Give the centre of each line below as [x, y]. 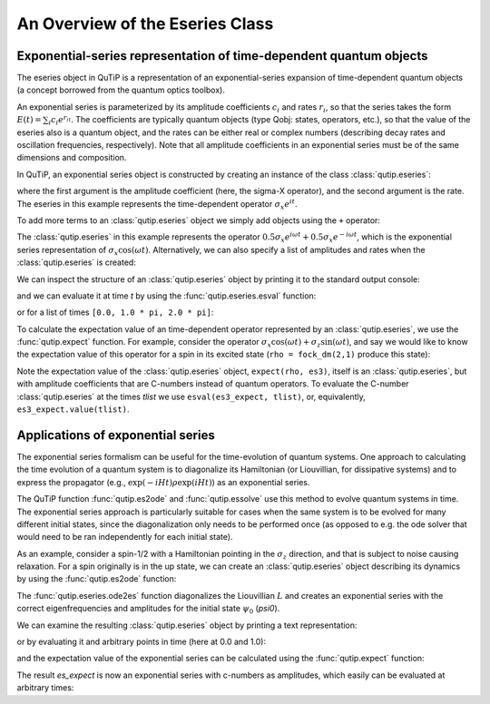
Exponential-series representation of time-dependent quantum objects [222, 56]
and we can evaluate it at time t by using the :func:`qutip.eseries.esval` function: [167, 296]
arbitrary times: [45, 688]
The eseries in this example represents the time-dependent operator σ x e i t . [157, 204]
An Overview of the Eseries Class [145, 24]
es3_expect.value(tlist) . [73, 409]
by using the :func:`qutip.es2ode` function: [97, 579]
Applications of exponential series [116, 435]
